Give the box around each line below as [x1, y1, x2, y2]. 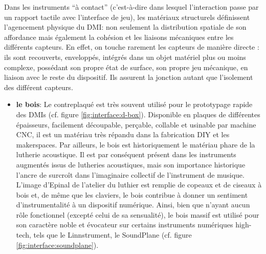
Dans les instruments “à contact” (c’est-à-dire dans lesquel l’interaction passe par [4, 2, 259, 12]
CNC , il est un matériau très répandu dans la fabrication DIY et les [16, 129, 230, 140]
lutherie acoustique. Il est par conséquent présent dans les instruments [16, 149, 236, 160]
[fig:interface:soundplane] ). [16, 239, 99, 250]
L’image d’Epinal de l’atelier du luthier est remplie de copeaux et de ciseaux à [16, 179, 262, 190]
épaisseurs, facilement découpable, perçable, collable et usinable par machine [16, 119, 256, 130]
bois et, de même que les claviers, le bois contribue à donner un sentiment [16, 189, 248, 200]
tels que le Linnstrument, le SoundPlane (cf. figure [33, 229, 192, 240]
